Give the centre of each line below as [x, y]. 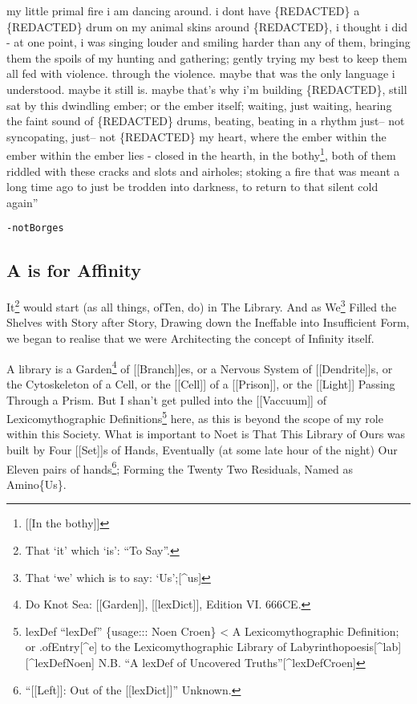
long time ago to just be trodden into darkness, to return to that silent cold [192, 187]
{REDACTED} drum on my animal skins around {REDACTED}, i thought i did [207, 26]
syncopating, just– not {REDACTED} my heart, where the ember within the [196, 136]
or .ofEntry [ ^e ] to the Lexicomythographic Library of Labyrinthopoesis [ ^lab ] [213, 647]
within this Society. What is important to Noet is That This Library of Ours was [206, 434]
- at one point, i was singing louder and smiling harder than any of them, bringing [208, 42]
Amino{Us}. [36, 484]
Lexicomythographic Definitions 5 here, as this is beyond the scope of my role [195, 417]
